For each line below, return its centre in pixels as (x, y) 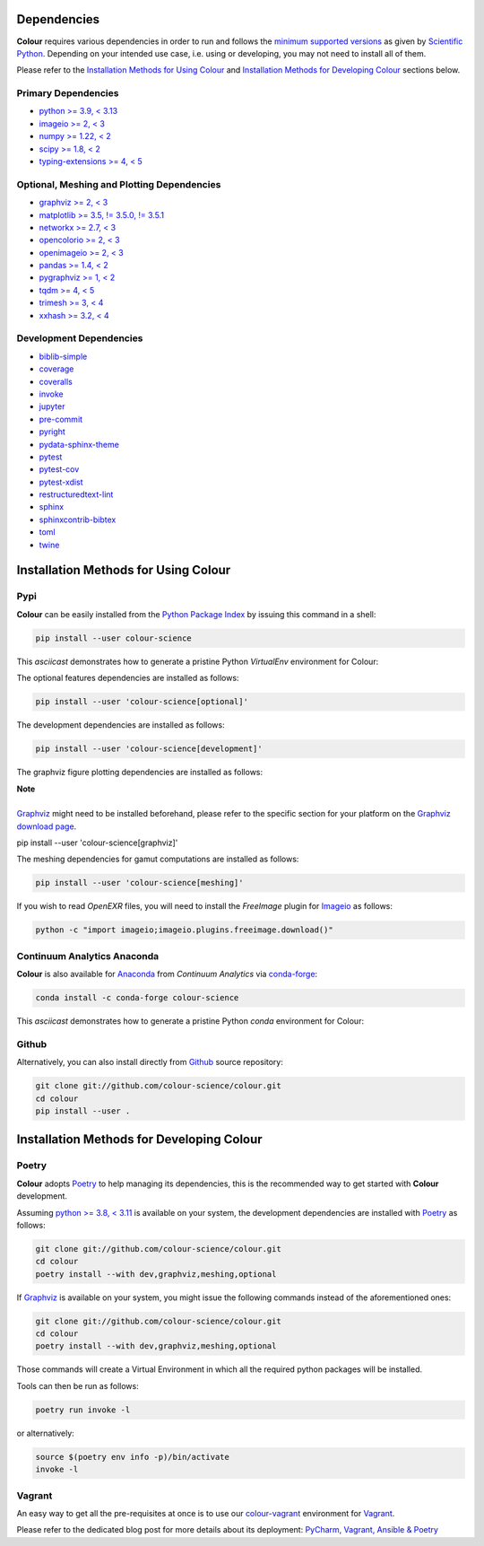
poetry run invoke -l (83, 1410)
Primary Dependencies (68, 93)
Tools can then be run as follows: (78, 1385)
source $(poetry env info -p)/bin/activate (133, 1457)
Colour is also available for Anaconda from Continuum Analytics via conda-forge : (167, 974)
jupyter (52, 406)
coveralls (56, 381)
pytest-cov (59, 469)
